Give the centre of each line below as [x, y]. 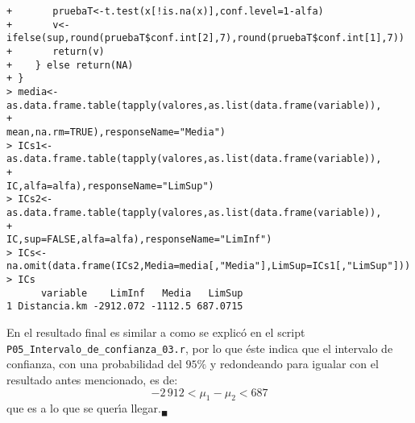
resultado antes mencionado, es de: [92, 379]
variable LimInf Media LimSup [142, 293]
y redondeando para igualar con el [294, 364]
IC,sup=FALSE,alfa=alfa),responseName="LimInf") [139, 240]
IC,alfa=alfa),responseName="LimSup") [110, 186]
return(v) [79, 51]
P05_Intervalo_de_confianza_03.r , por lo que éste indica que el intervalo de [200, 348]
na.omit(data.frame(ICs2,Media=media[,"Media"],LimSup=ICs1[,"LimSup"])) [209, 266]
